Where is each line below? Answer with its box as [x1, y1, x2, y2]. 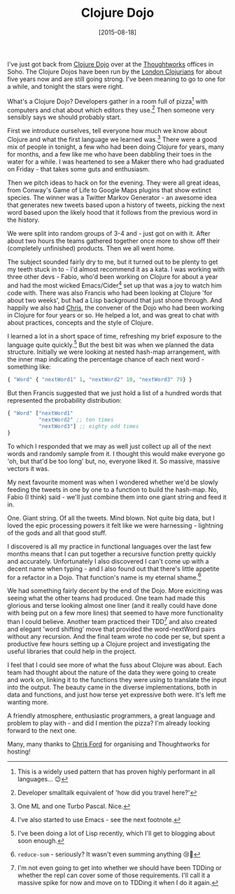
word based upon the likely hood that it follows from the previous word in [7, 208, 218, 216]
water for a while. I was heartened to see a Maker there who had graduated [7, 157, 225, 166]
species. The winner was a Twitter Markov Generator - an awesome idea [7, 193, 217, 201]
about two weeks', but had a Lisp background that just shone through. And [7, 296, 222, 304]
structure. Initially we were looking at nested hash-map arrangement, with [7, 348, 220, 356]
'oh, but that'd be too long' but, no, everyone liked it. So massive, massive [7, 457, 220, 465]
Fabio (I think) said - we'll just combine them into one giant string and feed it [7, 492, 227, 501]
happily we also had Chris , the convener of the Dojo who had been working [7, 303, 225, 312]
